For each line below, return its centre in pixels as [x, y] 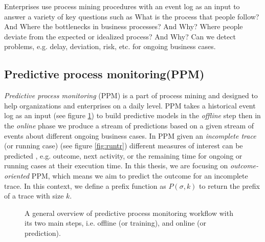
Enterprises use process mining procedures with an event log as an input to [122, 6]
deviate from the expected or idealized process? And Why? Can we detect [120, 36]
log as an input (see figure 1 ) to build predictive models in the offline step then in [132, 115]
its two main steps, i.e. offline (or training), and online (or [116, 223]
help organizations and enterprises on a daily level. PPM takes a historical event [130, 105]
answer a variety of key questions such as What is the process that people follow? [132, 16]
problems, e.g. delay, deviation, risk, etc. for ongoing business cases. [110, 46]
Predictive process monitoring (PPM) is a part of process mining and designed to [131, 95]
